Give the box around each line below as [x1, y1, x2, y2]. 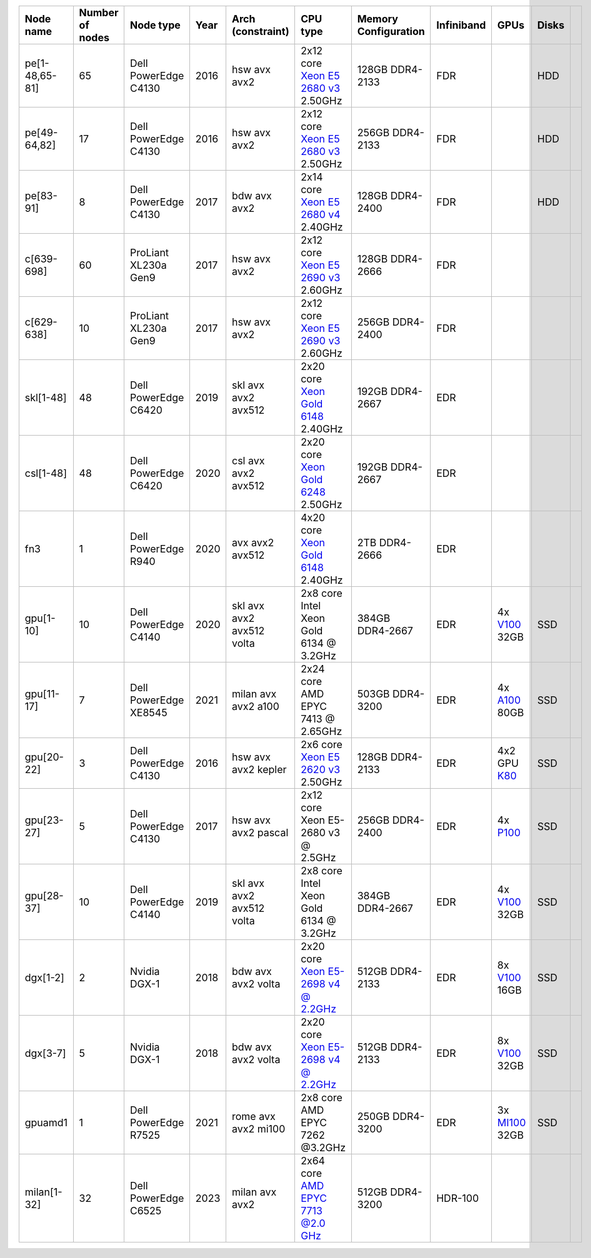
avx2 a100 [231, 700, 280, 713]
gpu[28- [24, 889, 64, 902]
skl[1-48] [24, 391, 67, 404]
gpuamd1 [24, 1116, 69, 1129]
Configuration [356, 25, 425, 38]
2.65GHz [300, 725, 343, 738]
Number [78, 6, 119, 19]
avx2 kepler [231, 763, 287, 776]
